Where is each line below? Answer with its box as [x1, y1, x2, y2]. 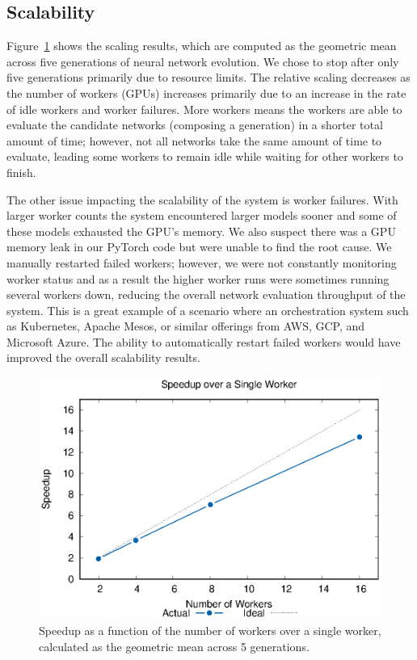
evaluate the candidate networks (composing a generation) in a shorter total [6, 116, 383, 133]
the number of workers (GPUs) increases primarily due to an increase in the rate [6, 84, 406, 101]
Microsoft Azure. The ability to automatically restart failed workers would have [6, 333, 401, 350]
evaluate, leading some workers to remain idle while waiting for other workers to [6, 148, 403, 165]
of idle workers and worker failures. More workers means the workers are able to [6, 100, 402, 117]
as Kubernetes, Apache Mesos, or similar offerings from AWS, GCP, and [6, 317, 365, 334]
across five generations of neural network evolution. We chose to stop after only [6, 53, 399, 69]
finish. [6, 163, 36, 180]
